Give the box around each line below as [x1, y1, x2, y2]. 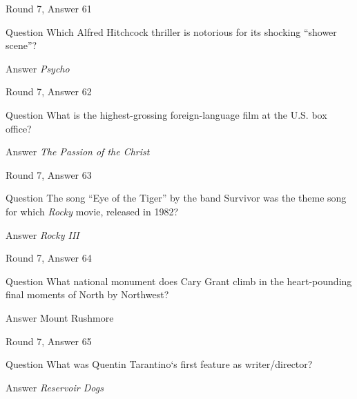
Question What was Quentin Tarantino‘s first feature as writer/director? [6, 357, 313, 371]
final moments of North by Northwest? [6, 287, 169, 302]
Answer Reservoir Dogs [6, 380, 104, 394]
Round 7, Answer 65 [6, 333, 92, 348]
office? [6, 121, 32, 135]
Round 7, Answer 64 [6, 251, 92, 265]
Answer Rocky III [6, 227, 79, 242]
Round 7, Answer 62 [6, 84, 92, 99]
